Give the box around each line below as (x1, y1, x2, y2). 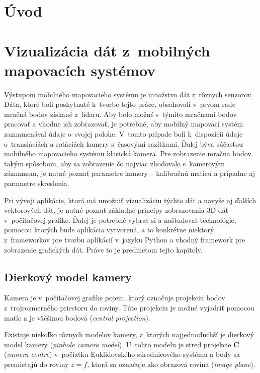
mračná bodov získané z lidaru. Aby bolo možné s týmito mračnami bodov (4, 108, 237, 119)
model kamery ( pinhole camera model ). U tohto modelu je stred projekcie (4, 339, 231, 349)
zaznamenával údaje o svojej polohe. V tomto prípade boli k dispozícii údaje (4, 129, 243, 139)
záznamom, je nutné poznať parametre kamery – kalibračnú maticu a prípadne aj (4, 168, 255, 178)
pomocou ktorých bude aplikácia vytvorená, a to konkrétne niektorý (4, 224, 214, 235)
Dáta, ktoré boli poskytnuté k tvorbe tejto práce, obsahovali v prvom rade (4, 99, 235, 109)
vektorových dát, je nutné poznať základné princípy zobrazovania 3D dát (4, 205, 229, 215)
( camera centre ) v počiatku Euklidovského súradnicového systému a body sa (4, 349, 240, 359)
